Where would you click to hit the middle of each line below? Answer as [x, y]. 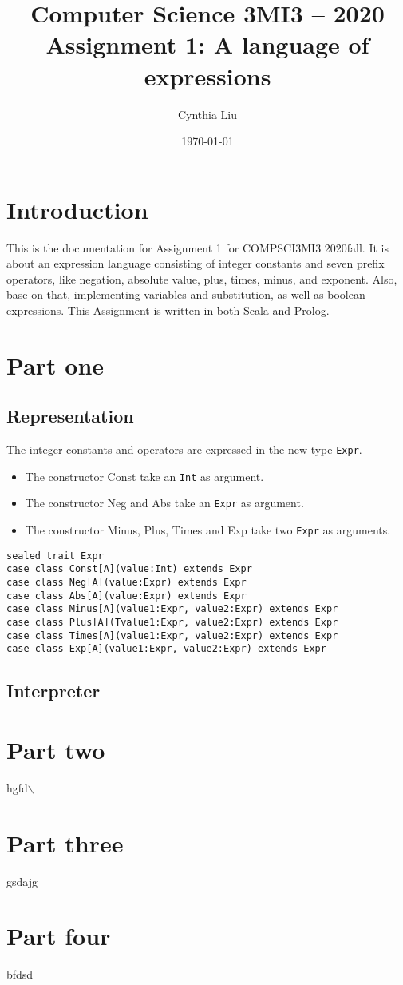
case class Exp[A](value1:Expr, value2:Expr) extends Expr [166, 649]
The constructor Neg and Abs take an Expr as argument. [164, 503]
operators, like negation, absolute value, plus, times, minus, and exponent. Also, [202, 278]
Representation [70, 416]
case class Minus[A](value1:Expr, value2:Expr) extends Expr [172, 609]
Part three [65, 842]
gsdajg [22, 881]
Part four [59, 936]
